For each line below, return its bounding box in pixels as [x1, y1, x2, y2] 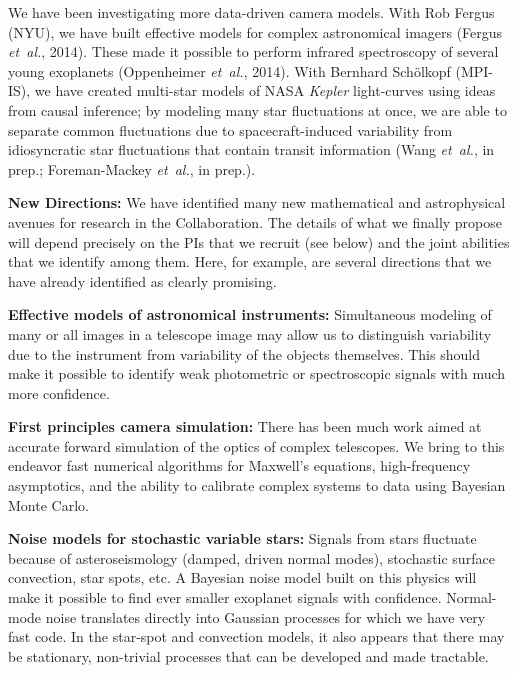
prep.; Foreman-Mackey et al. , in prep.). [8, 158, 256, 179]
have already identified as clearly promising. [8, 270, 277, 291]
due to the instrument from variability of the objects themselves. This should [8, 343, 480, 364]
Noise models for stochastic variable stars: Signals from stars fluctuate [8, 528, 477, 549]
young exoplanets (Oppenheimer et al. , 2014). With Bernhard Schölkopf [8, 60, 451, 81]
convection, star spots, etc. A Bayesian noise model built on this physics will [8, 567, 477, 588]
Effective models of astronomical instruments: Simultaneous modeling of [8, 304, 492, 325]
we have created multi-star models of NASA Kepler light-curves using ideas [34, 80, 496, 101]
